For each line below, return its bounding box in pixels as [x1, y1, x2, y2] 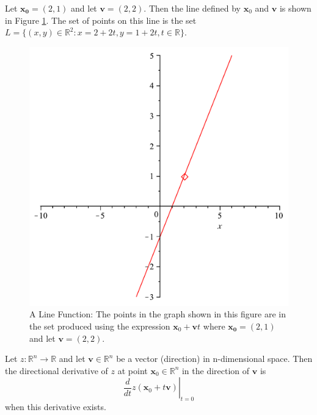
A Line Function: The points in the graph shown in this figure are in [29, 308, 286, 320]
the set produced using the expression [29, 319, 170, 332]
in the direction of [181, 364, 250, 377]
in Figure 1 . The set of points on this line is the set [5, 13, 197, 26]
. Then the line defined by [144, 2, 241, 14]
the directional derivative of [5, 364, 108, 377]
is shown [279, 2, 312, 14]
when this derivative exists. [5, 400, 106, 413]
